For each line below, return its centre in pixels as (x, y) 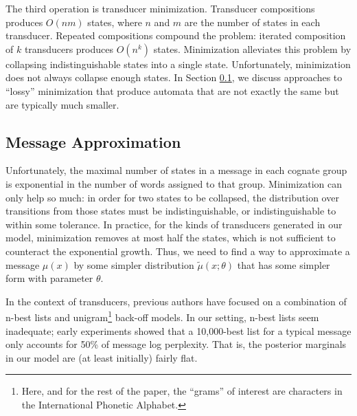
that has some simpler (284, 264)
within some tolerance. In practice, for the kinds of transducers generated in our (174, 224)
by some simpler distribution (134, 264)
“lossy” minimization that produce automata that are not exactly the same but (172, 90)
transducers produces (69, 48)
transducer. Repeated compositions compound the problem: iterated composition (176, 35)
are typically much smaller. (62, 104)
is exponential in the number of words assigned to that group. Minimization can (174, 183)
